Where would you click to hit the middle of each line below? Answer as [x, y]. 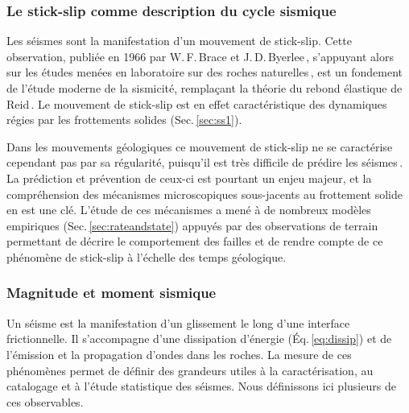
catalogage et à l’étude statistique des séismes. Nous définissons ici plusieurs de [201, 386]
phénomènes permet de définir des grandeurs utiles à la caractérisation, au [190, 370]
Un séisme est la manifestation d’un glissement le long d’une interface [178, 322]
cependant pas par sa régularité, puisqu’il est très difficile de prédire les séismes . [205, 162]
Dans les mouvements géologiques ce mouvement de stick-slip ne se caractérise [200, 146]
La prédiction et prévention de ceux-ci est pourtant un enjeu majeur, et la [189, 178]
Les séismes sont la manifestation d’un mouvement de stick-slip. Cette [179, 41]
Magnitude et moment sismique [112, 293]
